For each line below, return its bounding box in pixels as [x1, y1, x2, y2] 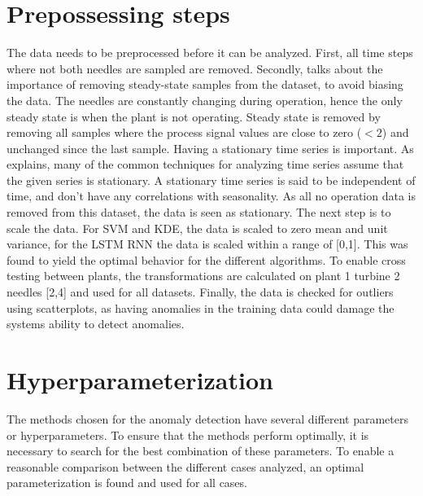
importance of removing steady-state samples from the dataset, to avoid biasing [7, 76, 403, 93]
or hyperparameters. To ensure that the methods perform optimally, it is [7, 426, 369, 443]
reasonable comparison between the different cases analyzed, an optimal [7, 458, 364, 475]
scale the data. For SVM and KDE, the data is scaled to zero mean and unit [7, 219, 388, 236]
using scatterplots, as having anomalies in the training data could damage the [7, 299, 395, 316]
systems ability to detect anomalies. [7, 315, 185, 332]
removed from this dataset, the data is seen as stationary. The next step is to [7, 204, 391, 221]
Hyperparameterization [7, 363, 273, 396]
